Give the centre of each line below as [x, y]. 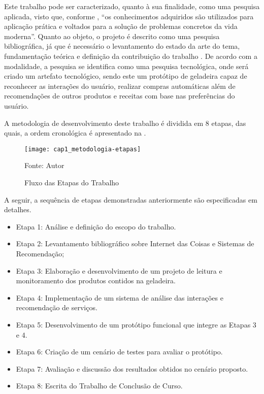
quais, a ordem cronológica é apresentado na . [75, 133]
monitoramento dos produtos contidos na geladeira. [96, 281]
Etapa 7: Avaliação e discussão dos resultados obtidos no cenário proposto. [132, 368]
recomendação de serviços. [57, 307]
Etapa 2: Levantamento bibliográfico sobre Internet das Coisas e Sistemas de [135, 243]
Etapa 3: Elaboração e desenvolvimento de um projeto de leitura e [119, 270]
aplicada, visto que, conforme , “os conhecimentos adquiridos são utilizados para [129, 16]
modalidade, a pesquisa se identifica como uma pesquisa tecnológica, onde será [126, 66]
